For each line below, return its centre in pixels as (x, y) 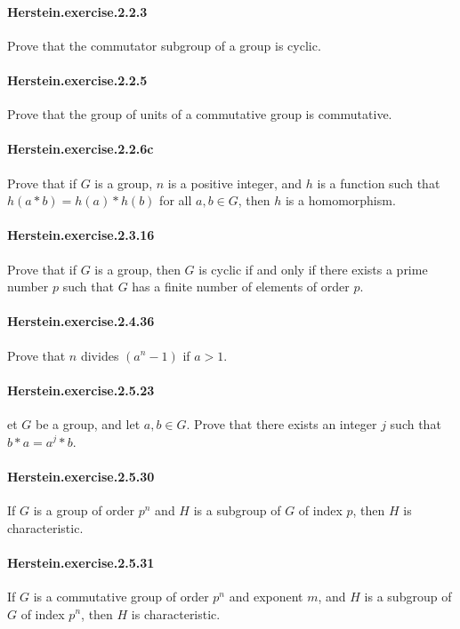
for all (176, 200)
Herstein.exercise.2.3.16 (81, 235)
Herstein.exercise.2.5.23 (81, 390)
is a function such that (379, 183)
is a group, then (137, 269)
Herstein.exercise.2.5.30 (81, 476)
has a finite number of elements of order (241, 287)
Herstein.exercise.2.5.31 (81, 562)
